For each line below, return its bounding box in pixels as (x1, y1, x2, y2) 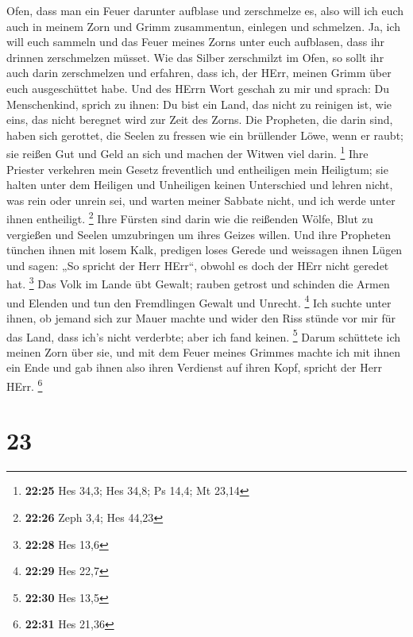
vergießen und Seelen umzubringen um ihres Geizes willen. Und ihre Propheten (6, 226, 392, 242)
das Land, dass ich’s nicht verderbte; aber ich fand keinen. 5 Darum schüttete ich (6, 326, 400, 345)
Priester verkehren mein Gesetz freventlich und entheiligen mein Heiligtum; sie (6, 160, 388, 177)
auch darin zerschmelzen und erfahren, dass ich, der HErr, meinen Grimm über (6, 64, 392, 81)
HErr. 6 (6, 375, 43, 394)
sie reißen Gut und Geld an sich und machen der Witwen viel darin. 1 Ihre (6, 143, 369, 161)
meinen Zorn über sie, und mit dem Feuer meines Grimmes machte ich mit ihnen (6, 343, 401, 360)
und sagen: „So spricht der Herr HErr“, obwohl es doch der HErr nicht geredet (6, 257, 389, 273)
